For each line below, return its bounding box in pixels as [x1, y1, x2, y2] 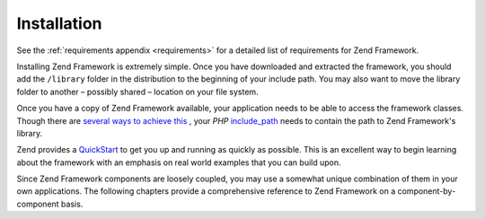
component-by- [397, 186, 456, 197]
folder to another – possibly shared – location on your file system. [16, 86, 260, 97]
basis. [60, 198, 84, 209]
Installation [16, 13, 102, 33]
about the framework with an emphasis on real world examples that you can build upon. [16, 157, 341, 168]
